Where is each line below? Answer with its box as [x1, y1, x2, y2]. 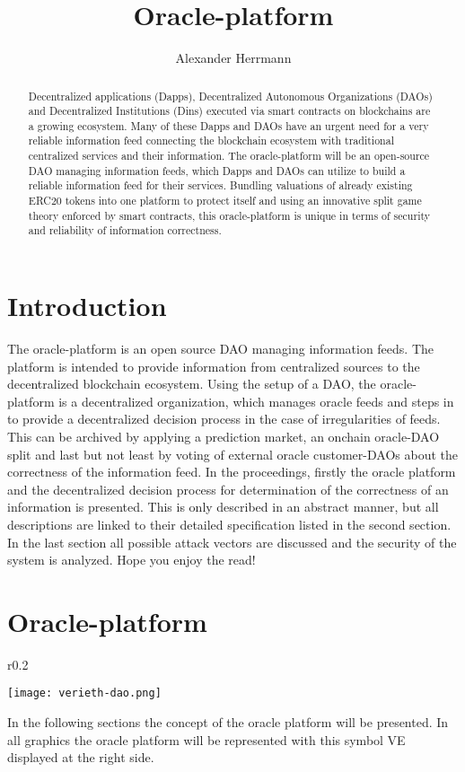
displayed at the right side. [7, 748, 154, 767]
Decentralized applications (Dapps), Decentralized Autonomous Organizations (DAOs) [28, 88, 433, 103]
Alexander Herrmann [175, 48, 292, 67]
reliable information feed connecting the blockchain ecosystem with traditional [28, 133, 394, 148]
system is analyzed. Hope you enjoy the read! [7, 550, 256, 569]
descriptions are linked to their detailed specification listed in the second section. [7, 514, 452, 533]
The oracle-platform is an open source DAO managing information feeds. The [7, 339, 434, 358]
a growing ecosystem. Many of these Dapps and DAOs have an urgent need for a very [28, 118, 429, 133]
